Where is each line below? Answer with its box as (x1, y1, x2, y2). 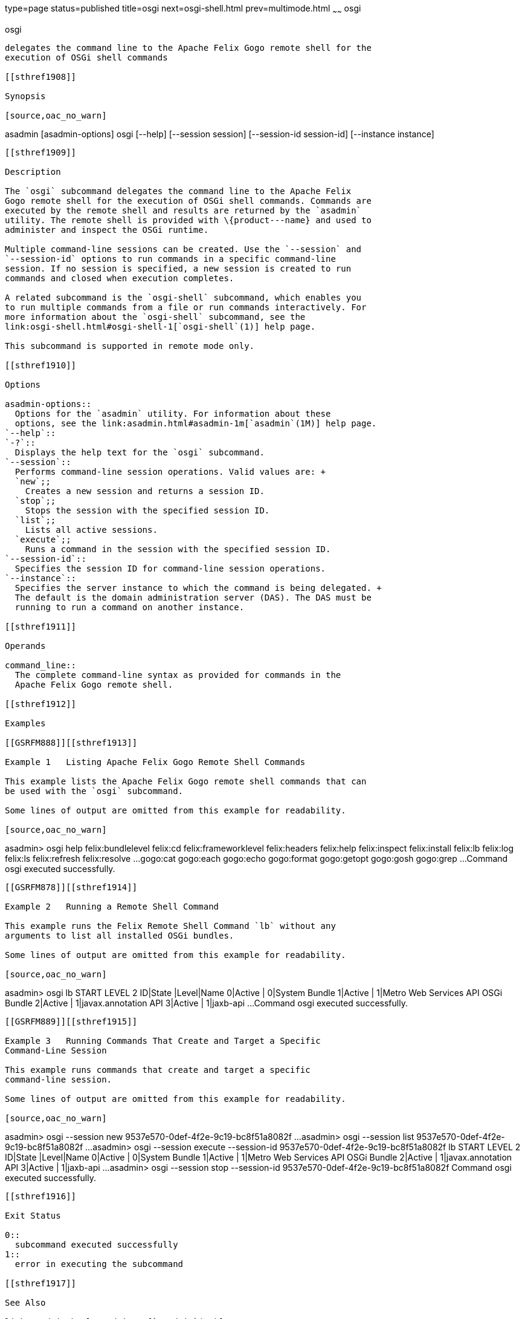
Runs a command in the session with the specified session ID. (25, 544, 331, 554)
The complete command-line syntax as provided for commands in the (14, 669, 341, 680)
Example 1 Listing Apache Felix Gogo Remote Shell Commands (5, 757, 306, 767)
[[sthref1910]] (5, 360, 77, 370)
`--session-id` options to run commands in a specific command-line (5, 253, 336, 264)
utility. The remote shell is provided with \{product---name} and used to (5, 215, 372, 225)
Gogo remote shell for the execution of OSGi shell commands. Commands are (5, 195, 372, 206)
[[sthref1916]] (5, 1191, 77, 1201)
